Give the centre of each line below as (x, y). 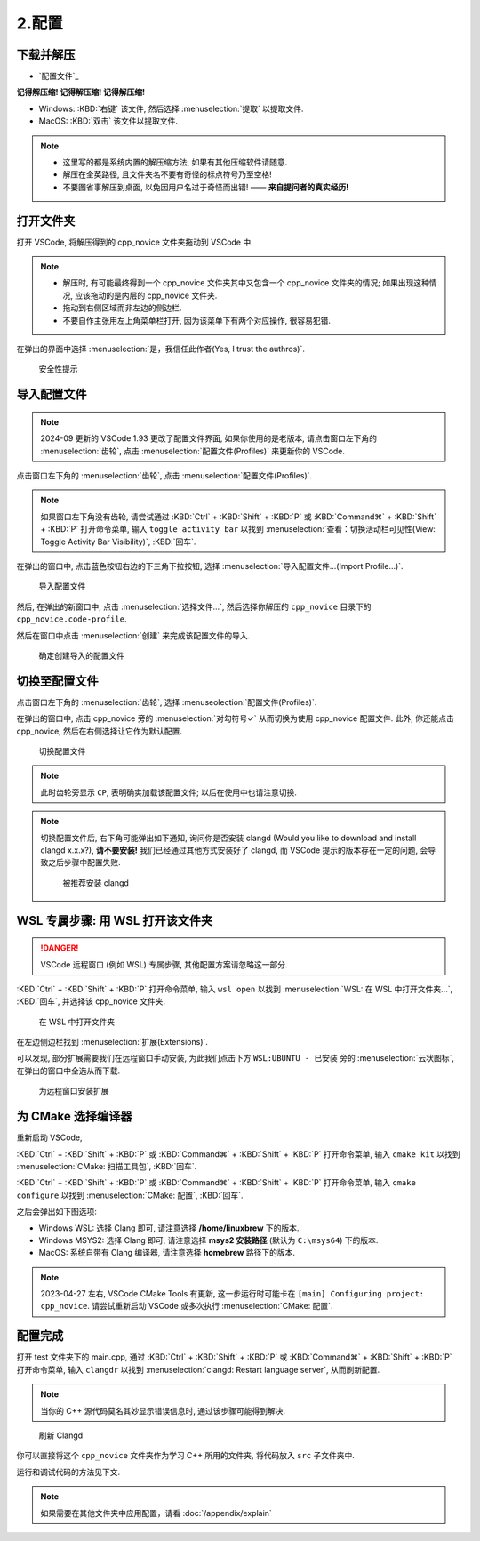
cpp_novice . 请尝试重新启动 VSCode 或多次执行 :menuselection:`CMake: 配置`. (187, 1306)
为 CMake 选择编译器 (74, 1116)
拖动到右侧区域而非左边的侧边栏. (122, 308)
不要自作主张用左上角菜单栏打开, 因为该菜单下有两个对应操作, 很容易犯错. (196, 320)
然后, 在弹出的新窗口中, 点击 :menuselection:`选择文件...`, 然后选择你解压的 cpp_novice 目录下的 (194, 606)
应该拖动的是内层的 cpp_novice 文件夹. (146, 295)
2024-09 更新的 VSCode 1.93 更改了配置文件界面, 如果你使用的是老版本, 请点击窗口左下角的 (209, 438)
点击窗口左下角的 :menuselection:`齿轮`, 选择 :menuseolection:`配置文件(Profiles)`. (167, 702)
